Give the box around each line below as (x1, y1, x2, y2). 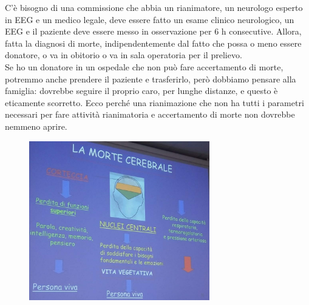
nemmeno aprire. (5, 119, 67, 132)
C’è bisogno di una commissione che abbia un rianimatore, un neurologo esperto (5, 1, 303, 13)
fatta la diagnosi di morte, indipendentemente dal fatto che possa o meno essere (5, 36, 302, 49)
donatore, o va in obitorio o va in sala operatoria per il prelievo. (5, 49, 242, 61)
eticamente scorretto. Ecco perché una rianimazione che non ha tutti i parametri (5, 96, 304, 109)
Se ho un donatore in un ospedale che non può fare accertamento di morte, (5, 60, 284, 73)
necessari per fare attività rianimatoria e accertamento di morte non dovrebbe (5, 108, 295, 121)
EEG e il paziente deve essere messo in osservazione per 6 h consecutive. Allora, (5, 25, 302, 38)
